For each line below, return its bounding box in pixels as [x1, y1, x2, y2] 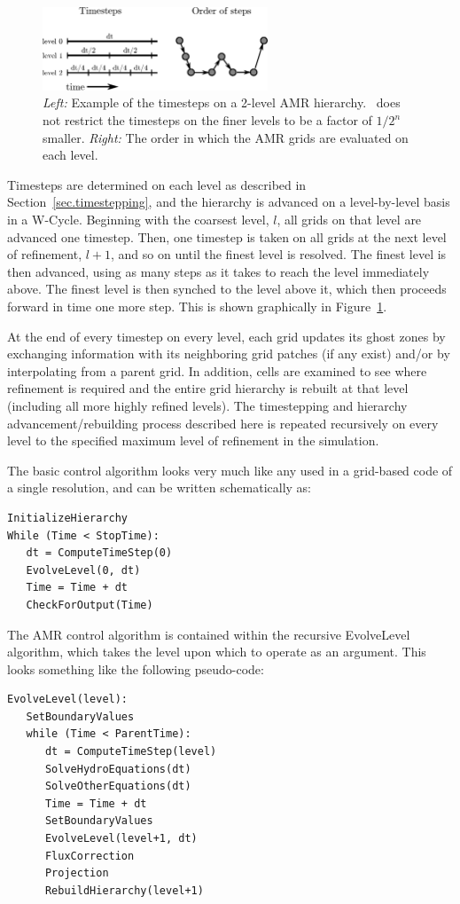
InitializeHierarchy [7, 511, 129, 524]
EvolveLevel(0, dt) [26, 563, 141, 577]
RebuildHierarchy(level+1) [44, 884, 204, 897]
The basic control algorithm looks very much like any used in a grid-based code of [7, 460, 453, 479]
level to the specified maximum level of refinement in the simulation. [7, 431, 379, 450]
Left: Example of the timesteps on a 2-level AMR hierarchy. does [43, 93, 401, 112]
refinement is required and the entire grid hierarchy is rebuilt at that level [7, 379, 409, 397]
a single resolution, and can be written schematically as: [7, 478, 311, 497]
